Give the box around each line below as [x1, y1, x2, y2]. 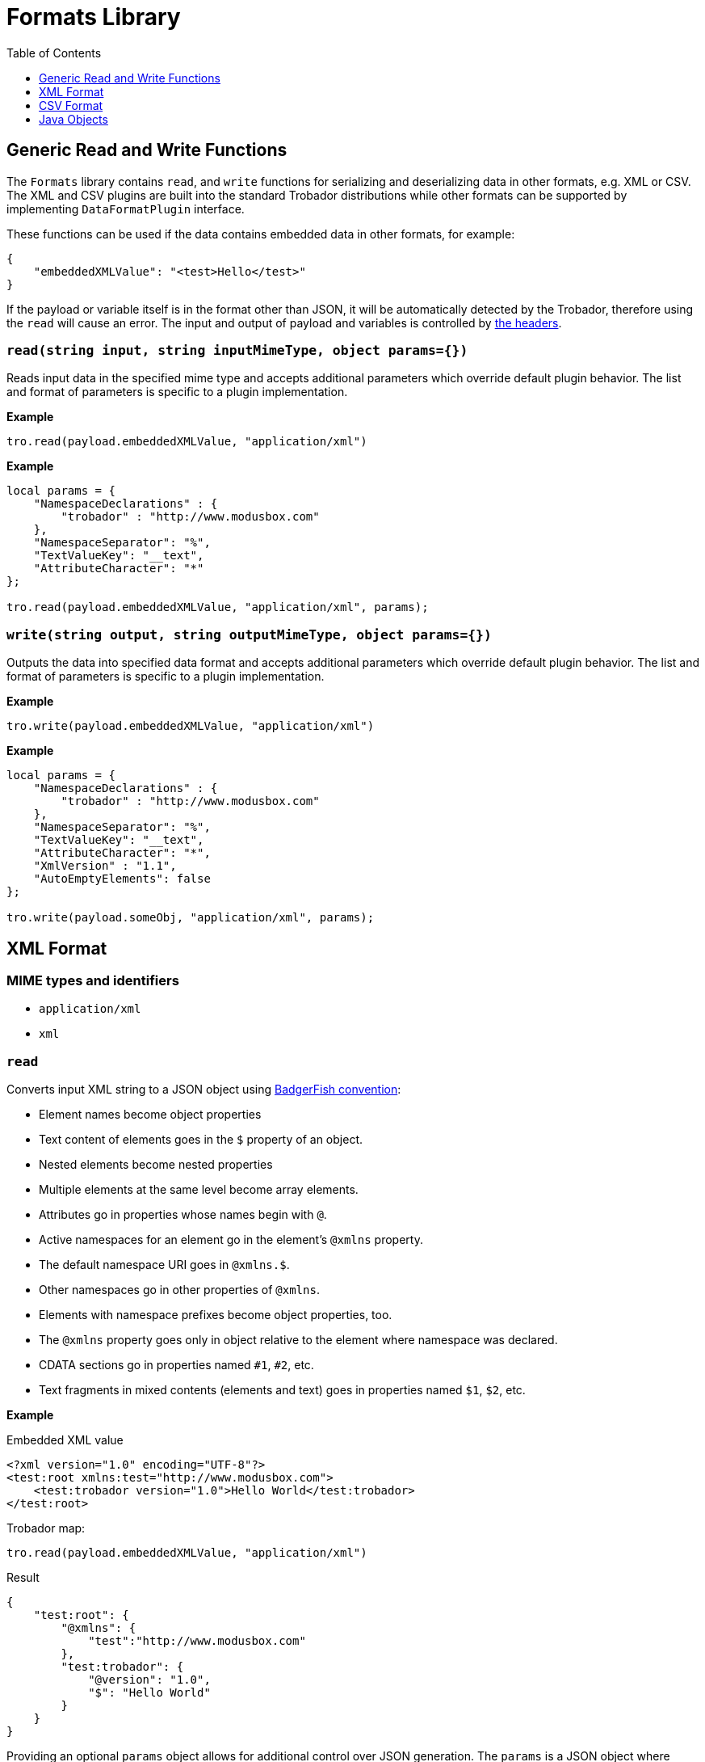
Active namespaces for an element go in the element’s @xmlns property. [39, 1233, 423, 1247]
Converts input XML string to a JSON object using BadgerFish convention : [6, 1082, 401, 1097]
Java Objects [39, 112, 108, 126]
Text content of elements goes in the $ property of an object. [39, 1132, 363, 1147]
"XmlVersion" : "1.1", [33, 859, 177, 873]
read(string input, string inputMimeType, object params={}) [6, 342, 468, 358]
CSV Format [39, 98, 103, 112]
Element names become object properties [39, 1107, 262, 1122]
